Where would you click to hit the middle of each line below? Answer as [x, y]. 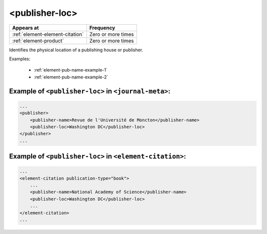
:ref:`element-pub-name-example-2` [71, 77]
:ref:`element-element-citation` [48, 34]
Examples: [20, 59]
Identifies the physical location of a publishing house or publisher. [76, 50]
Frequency [102, 28]
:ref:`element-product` [38, 40]
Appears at [25, 28]
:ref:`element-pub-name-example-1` [71, 70]
